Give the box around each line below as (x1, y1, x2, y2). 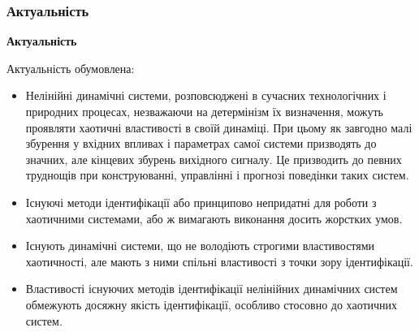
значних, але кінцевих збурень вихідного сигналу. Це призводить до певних (25, 150, 402, 167)
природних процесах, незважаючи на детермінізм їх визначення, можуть (25, 103, 383, 119)
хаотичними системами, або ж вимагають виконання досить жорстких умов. (25, 209, 403, 226)
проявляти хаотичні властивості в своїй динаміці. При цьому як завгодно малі (25, 119, 413, 136)
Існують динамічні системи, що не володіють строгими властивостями (25, 237, 375, 254)
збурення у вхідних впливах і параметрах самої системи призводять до (25, 135, 377, 152)
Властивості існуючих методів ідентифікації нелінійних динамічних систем (25, 280, 398, 297)
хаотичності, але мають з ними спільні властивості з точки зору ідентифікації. (25, 252, 413, 269)
